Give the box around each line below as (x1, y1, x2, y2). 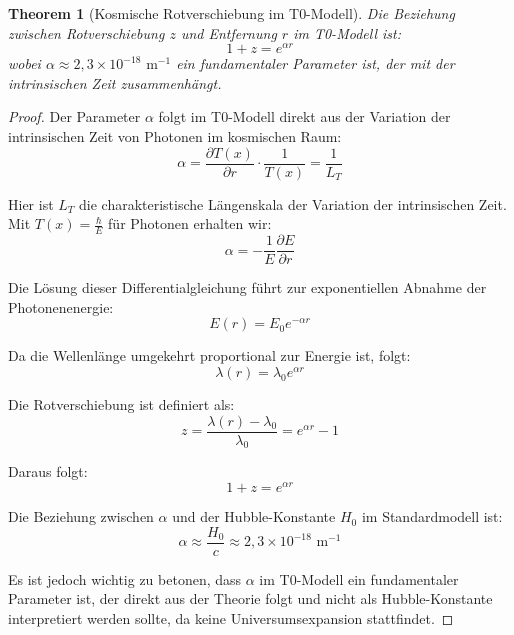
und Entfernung (180, 22, 277, 43)
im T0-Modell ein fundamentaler (259, 568, 459, 589)
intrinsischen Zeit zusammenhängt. (8, 72, 222, 93)
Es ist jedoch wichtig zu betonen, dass (8, 568, 242, 589)
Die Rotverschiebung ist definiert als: (8, 393, 235, 414)
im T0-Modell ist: (293, 22, 401, 43)
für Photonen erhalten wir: (108, 213, 272, 234)
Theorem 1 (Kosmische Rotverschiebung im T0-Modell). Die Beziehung (8, 3, 455, 23)
